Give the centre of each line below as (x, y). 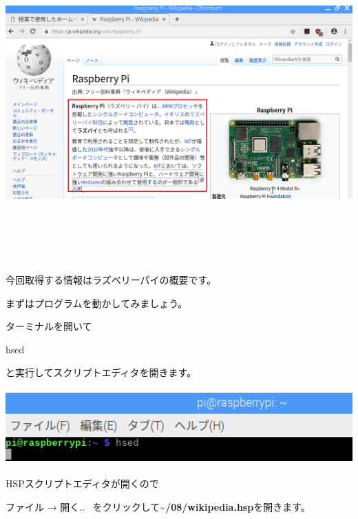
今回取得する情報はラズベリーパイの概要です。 (111, 280)
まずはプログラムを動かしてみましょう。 (97, 303)
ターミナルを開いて (49, 326)
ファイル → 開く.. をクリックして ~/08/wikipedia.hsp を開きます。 (158, 506)
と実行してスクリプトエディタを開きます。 (101, 372)
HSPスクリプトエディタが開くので (82, 483)
